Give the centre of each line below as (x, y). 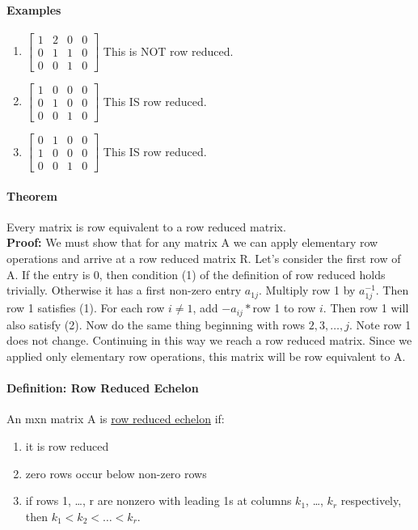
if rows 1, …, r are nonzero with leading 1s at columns (158, 500)
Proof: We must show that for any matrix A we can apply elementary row (192, 242)
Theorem (32, 195)
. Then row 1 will (366, 308)
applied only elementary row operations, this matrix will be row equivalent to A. (206, 356)
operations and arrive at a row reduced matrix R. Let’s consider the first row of (204, 259)
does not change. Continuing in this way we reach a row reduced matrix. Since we (209, 340)
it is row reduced (67, 446)
